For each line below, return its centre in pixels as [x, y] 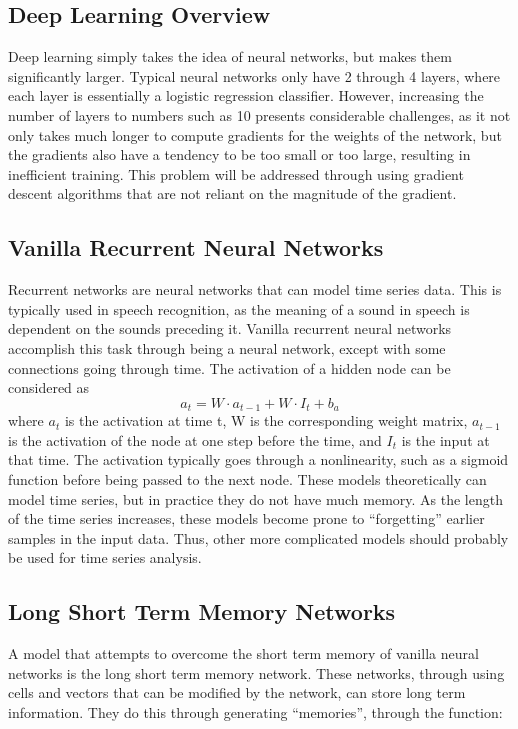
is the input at [445, 439]
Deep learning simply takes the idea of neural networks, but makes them [230, 56]
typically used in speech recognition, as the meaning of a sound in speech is [239, 308]
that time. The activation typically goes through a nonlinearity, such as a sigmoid [258, 459]
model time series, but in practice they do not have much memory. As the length [255, 498]
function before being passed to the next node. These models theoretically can [247, 478]
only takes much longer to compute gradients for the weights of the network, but [255, 134]
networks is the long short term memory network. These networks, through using [256, 672]
